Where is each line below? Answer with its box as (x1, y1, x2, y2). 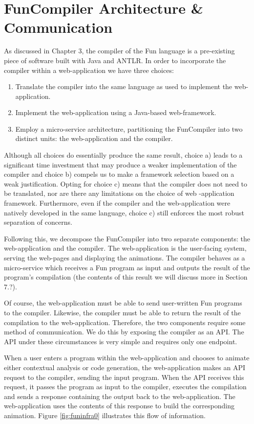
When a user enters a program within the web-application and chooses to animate (4, 353, 250, 363)
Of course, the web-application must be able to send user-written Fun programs (4, 298, 242, 308)
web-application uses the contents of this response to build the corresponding (4, 400, 234, 411)
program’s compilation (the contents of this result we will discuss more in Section (4, 272, 248, 282)
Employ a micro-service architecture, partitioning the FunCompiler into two (15, 123, 243, 134)
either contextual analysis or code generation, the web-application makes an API (4, 362, 246, 372)
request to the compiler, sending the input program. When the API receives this (4, 372, 244, 382)
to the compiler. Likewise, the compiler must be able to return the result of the (4, 307, 241, 317)
